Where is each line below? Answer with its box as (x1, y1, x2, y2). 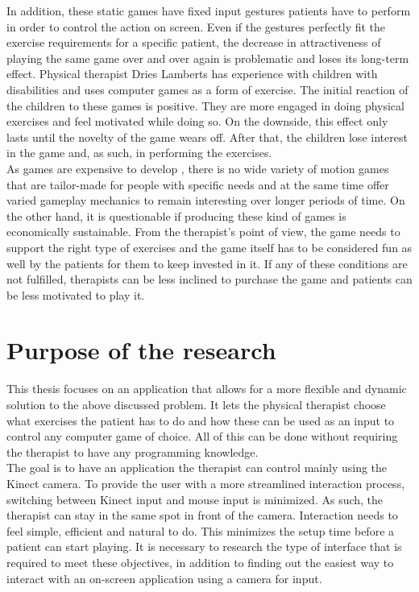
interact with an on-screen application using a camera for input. (6, 569, 322, 586)
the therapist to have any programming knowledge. (6, 443, 259, 460)
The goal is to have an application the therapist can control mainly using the (6, 459, 388, 476)
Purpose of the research (6, 333, 276, 366)
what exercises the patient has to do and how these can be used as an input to (6, 412, 395, 428)
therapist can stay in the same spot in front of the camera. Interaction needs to (6, 507, 398, 524)
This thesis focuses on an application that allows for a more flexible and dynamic (6, 380, 407, 397)
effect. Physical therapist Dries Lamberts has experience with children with (6, 65, 378, 82)
